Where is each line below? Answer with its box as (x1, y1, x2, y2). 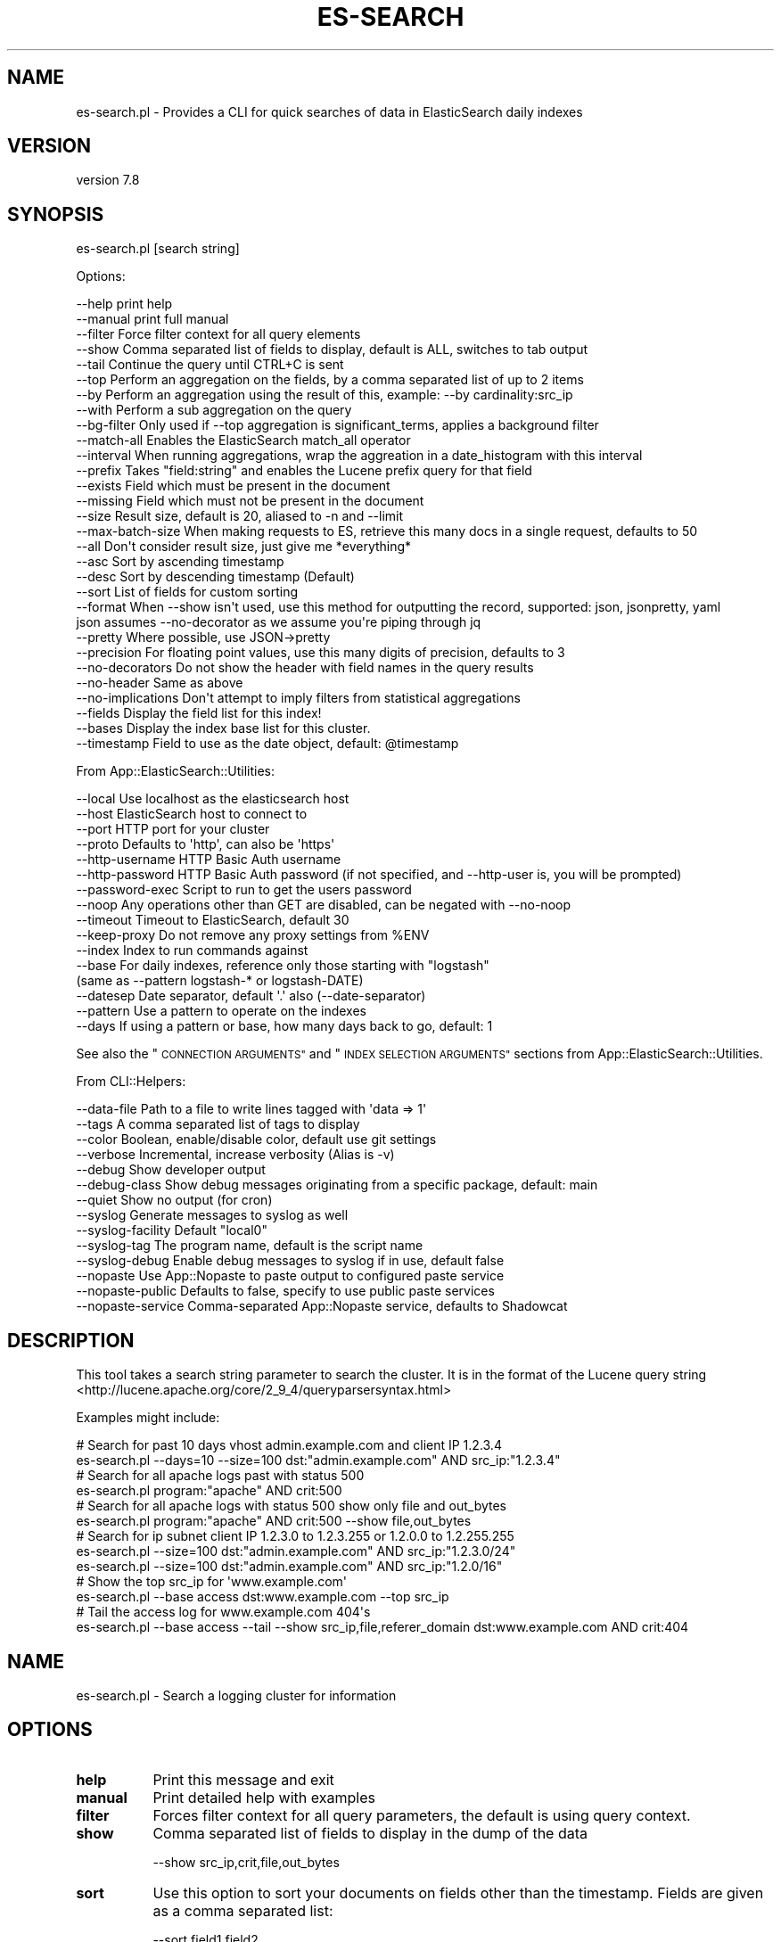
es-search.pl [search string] (76, 241, 240, 257)
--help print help (76, 296, 173, 312)
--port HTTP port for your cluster (76, 821, 270, 837)
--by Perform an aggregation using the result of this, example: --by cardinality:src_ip (76, 387, 573, 403)
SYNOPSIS (7, 202, 104, 226)
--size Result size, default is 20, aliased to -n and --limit (76, 508, 404, 524)
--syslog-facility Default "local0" (76, 1222, 267, 1238)
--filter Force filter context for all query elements (76, 326, 361, 342)
